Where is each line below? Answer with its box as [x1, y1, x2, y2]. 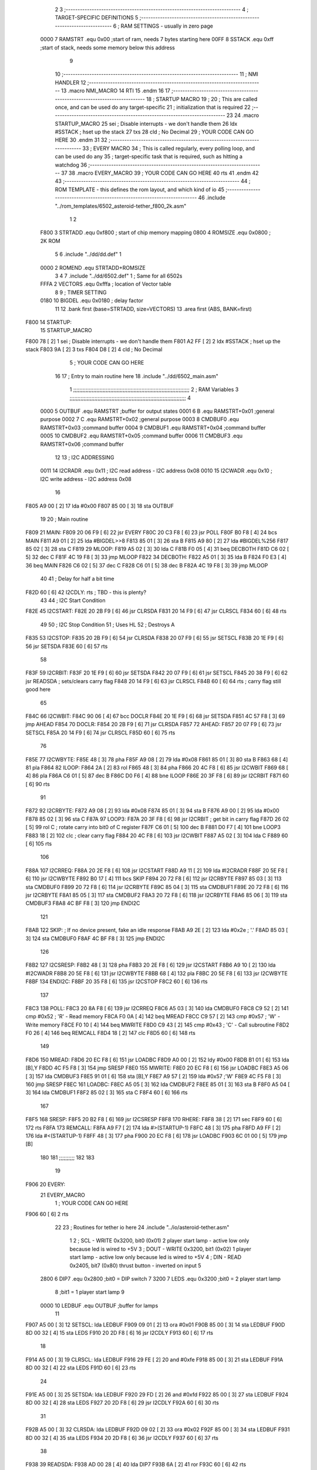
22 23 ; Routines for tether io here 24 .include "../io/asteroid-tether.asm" [55, 1224, 230, 1231]
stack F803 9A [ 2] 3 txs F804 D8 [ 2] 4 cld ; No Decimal [25, 346, 163, 353]
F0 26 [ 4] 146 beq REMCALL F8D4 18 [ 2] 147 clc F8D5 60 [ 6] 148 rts [25, 1030, 196, 1037]
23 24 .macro [226, 112, 259, 119]
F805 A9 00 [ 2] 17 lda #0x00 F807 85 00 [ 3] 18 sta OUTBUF [25, 502, 174, 509]
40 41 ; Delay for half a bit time [40, 575, 114, 582]
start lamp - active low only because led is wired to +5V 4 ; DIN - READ [69, 1254, 242, 1261]
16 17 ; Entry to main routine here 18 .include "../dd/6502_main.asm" [55, 372, 218, 379]
